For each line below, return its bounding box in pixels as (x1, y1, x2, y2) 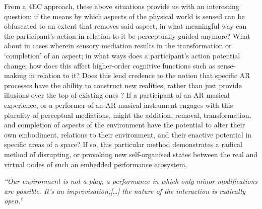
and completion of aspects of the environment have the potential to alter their (4, 119, 245, 130)
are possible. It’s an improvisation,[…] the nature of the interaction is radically (4, 185, 245, 196)
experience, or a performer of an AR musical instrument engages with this (4, 99, 233, 110)
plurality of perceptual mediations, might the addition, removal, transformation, (4, 109, 251, 120)
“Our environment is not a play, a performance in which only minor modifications (4, 176, 258, 186)
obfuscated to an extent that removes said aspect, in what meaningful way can (4, 21, 247, 31)
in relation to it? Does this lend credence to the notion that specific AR (29, 70, 250, 81)
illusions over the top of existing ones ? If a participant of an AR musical (4, 90, 230, 100)
